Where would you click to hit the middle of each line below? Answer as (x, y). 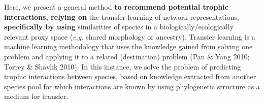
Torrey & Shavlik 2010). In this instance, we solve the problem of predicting (123, 66)
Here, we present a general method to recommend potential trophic (116, 7)
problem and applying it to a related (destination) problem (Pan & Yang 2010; (127, 56)
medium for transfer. (36, 96)
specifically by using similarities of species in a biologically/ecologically (119, 27)
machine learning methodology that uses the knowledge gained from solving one (128, 46)
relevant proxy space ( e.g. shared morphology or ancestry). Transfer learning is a (130, 36)
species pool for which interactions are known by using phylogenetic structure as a (132, 86)
